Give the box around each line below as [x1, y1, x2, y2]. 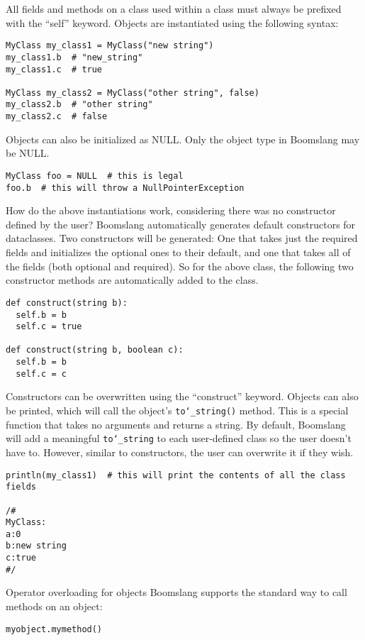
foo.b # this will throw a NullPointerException [6, 182, 245, 193]
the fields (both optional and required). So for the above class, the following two [6, 258, 354, 273]
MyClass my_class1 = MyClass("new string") [6, 40, 214, 51]
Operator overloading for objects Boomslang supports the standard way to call [6, 585, 347, 600]
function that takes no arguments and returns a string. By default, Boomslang [6, 416, 346, 431]
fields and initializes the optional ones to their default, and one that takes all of [6, 245, 351, 260]
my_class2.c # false [6, 111, 108, 122]
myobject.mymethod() [6, 624, 103, 634]
